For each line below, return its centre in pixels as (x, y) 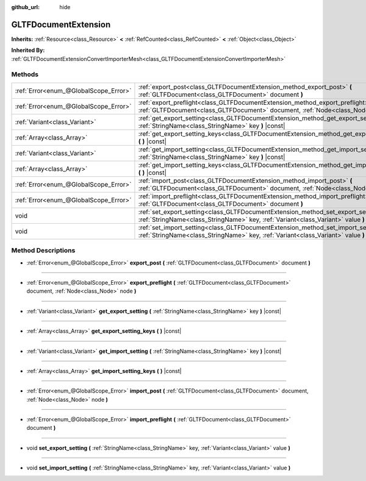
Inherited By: (28, 50)
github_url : (25, 7)
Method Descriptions (43, 251)
